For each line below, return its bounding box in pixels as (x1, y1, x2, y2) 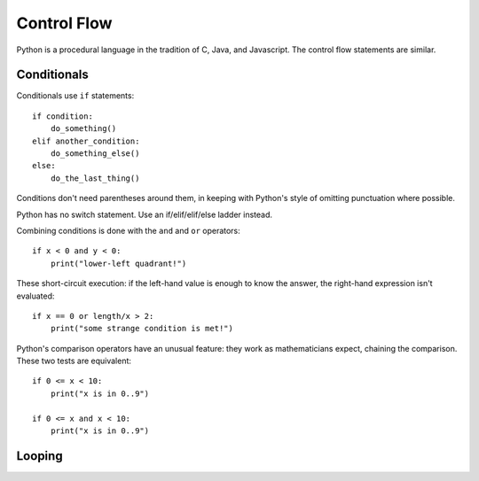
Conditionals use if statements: (16, 90, 135, 101)
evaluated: (16, 291, 55, 301)
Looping (16, 448, 63, 463)
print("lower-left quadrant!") (50, 258, 187, 268)
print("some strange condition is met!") (50, 323, 234, 334)
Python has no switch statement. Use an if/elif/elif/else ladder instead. (16, 209, 273, 220)
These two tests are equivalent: (16, 355, 132, 367)
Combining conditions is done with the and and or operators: (16, 225, 241, 236)
